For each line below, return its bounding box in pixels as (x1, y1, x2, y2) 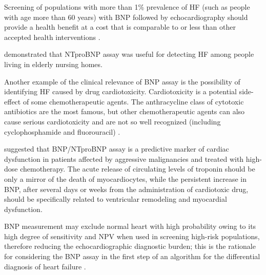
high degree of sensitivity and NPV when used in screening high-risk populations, (4, 230, 260, 241)
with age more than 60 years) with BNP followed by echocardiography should (4, 11, 248, 22)
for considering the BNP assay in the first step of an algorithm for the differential (4, 251, 260, 262)
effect (4, 96, 21, 107)
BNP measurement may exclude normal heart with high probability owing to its (4, 221, 256, 231)
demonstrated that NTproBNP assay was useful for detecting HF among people (4, 49, 254, 59)
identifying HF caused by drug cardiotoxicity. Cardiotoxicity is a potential (4, 86, 237, 97)
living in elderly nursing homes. (4, 58, 103, 69)
